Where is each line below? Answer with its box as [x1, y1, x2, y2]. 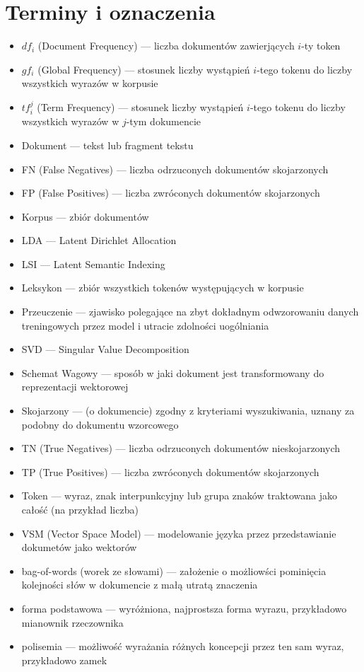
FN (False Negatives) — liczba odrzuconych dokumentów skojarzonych [21, 161, 329, 176]
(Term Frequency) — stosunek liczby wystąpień [37, 99, 244, 114]
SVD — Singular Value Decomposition [21, 342, 189, 357]
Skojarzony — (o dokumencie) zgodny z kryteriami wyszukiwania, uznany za [21, 403, 355, 418]
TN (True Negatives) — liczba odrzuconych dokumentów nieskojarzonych [21, 441, 340, 456]
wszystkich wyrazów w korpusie [21, 76, 158, 91]
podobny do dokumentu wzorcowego [21, 417, 179, 431]
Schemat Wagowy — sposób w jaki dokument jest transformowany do [21, 365, 324, 380]
